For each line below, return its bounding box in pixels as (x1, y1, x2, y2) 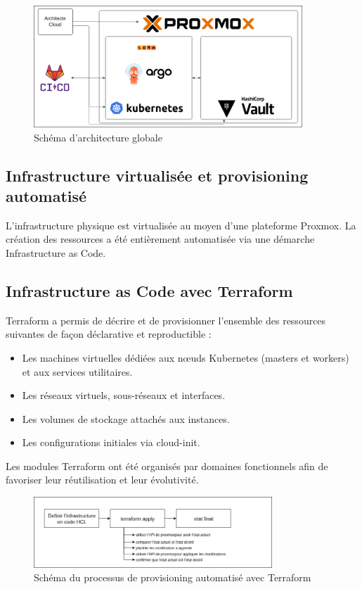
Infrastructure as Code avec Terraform (6, 279, 293, 301)
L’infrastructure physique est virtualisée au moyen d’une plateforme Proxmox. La (6, 217, 356, 232)
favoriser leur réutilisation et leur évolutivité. (6, 472, 199, 487)
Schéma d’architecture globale (34, 129, 162, 144)
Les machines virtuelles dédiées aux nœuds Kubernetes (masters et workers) (22, 350, 349, 365)
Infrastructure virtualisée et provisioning (6, 164, 309, 186)
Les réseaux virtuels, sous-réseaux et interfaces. (22, 388, 226, 403)
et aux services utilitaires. (22, 364, 133, 379)
